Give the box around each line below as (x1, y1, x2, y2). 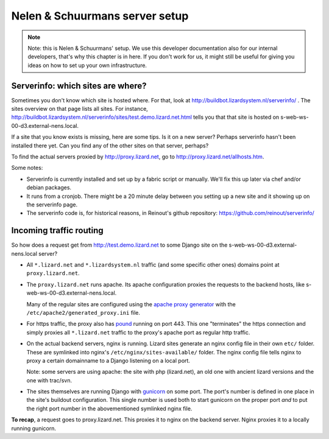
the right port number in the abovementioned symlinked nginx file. (26, 405, 193, 412)
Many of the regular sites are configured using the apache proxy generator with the (26, 300, 236, 307)
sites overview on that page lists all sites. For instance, (11, 105, 149, 113)
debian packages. (26, 184, 72, 191)
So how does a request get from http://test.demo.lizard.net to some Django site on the (11, 241, 228, 249)
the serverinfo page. (26, 201, 78, 208)
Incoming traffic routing (11, 225, 104, 236)
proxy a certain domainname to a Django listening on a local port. (26, 357, 190, 364)
